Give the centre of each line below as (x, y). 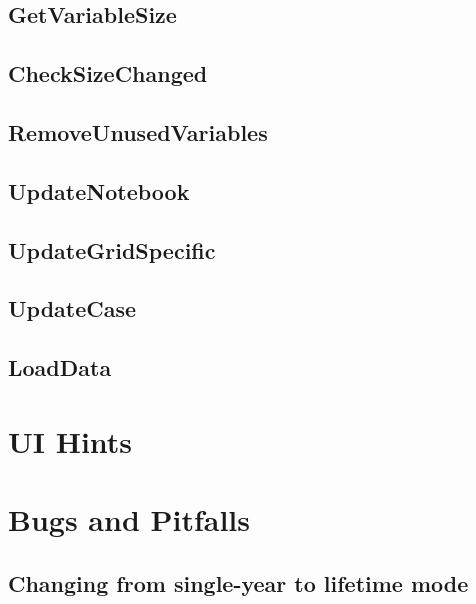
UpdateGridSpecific (112, 249)
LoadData (60, 367)
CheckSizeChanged (108, 73)
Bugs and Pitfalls (129, 519)
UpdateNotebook (99, 190)
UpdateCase (72, 308)
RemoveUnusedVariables (138, 131)
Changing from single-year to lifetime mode (238, 582)
